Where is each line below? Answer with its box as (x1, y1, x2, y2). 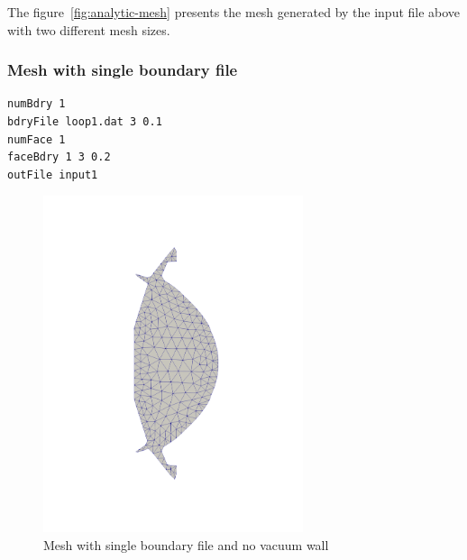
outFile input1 (7, 168, 98, 181)
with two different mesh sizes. (7, 20, 170, 39)
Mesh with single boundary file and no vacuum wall (43, 535, 329, 554)
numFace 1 (7, 133, 66, 146)
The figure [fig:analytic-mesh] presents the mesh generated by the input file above (7, 3, 461, 21)
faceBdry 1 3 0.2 (7, 151, 111, 164)
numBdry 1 (7, 97, 66, 111)
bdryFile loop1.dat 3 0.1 (7, 115, 162, 128)
